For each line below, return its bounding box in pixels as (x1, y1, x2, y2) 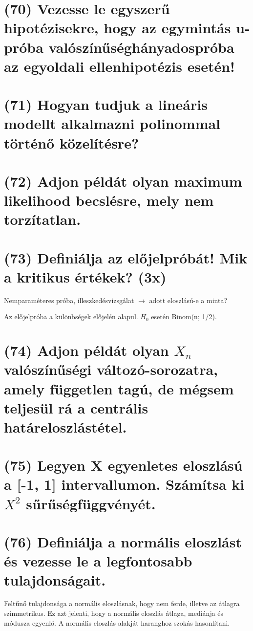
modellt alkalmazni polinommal (4, 113, 221, 133)
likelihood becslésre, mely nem (4, 190, 214, 210)
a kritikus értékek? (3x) (4, 266, 167, 286)
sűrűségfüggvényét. (26, 493, 156, 513)
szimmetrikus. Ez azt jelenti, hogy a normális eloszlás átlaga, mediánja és (4, 608, 224, 618)
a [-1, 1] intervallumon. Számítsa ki (4, 474, 245, 494)
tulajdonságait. (4, 570, 106, 590)
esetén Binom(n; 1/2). (151, 311, 217, 322)
